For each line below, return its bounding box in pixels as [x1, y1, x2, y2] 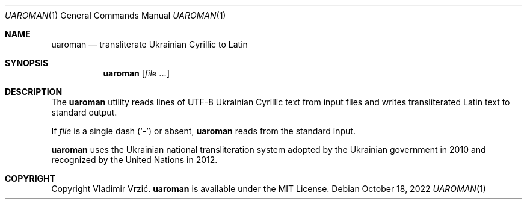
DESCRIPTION [5, 87, 63, 97]
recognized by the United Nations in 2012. [51, 155, 218, 165]
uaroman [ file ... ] [103, 68, 170, 78]
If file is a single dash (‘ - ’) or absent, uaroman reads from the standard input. [51, 126, 356, 136]
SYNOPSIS [5, 58, 49, 68]
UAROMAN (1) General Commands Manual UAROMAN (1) [5, 10, 226, 20]
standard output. [51, 107, 117, 117]
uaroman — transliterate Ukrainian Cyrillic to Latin [51, 39, 248, 49]
